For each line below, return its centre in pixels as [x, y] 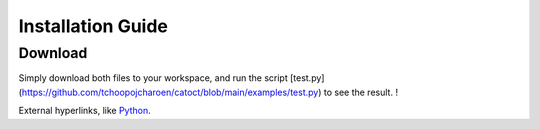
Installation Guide [93, 26]
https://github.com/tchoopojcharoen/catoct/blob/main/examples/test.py [170, 92]
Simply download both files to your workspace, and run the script [153, 78]
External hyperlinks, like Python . [84, 111]
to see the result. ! [361, 92]
